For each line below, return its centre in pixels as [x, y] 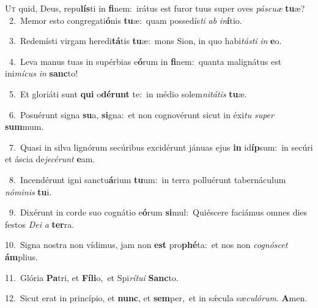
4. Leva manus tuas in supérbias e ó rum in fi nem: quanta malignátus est [145, 61]
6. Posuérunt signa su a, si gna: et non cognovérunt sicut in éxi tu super [141, 114]
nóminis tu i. [28, 191]
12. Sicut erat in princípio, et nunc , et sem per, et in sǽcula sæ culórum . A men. [156, 298]
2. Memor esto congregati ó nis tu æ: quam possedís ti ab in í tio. [125, 20]
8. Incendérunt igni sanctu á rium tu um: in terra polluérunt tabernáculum [147, 179]
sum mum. [24, 126]
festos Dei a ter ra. [40, 224]
